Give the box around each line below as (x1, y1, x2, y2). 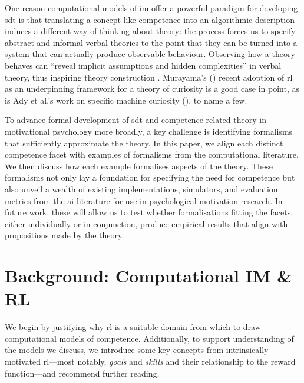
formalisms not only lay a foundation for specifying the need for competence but (5, 171, 295, 184)
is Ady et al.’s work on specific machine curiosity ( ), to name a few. (5, 94, 247, 106)
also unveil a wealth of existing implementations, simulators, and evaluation (5, 182, 278, 195)
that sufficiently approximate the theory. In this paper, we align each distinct (5, 136, 283, 149)
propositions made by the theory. (5, 229, 124, 241)
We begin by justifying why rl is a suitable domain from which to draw (5, 321, 261, 333)
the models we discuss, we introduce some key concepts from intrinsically (5, 344, 269, 356)
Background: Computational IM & (5, 264, 292, 288)
